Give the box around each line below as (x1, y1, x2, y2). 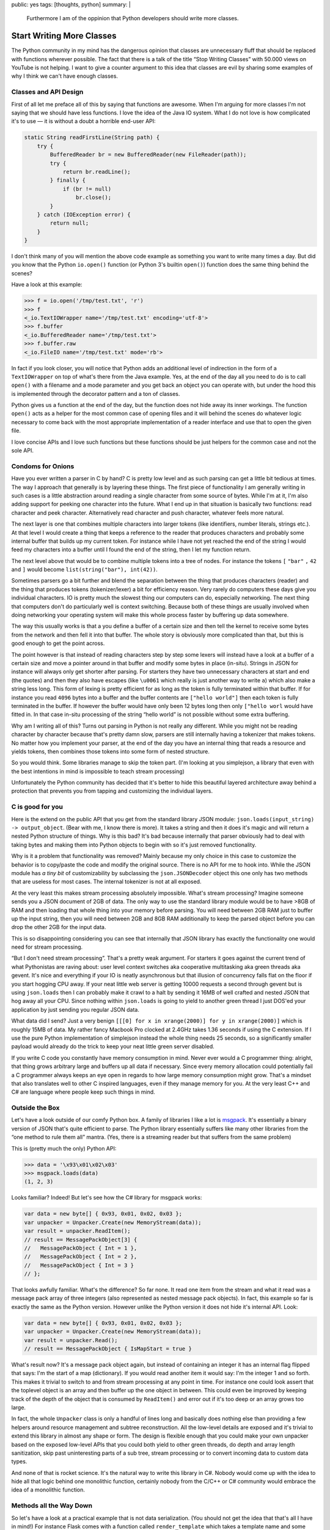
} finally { (50, 177, 86, 184)
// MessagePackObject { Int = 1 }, (24, 1244, 137, 1252)
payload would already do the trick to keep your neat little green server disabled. (11, 1043, 215, 1050)
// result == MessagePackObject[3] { (24, 1236, 137, 1243)
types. (11, 1458, 28, 1465)
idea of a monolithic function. (11, 1486, 86, 1493)
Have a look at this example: (11, 281, 82, 288)
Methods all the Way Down (11, 1501, 93, 1510)
